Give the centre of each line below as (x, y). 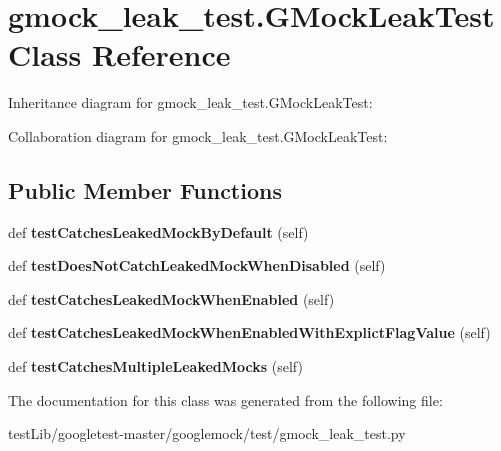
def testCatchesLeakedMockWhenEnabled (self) (171, 298)
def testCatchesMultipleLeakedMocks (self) (155, 366)
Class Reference (119, 54)
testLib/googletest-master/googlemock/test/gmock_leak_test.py (207, 433)
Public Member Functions (145, 189)
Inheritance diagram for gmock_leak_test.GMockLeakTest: (190, 102)
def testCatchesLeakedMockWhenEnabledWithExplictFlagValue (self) (249, 332)
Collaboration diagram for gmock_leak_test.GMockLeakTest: (198, 135)
